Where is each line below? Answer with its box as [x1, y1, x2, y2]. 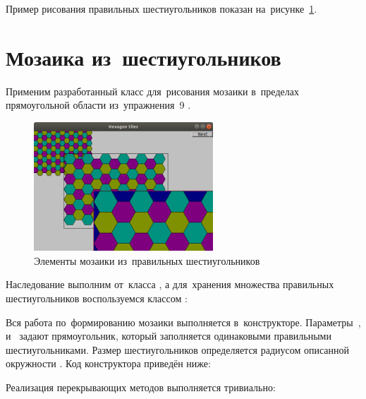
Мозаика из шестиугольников [6, 42, 281, 71]
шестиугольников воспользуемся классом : [6, 291, 188, 305]
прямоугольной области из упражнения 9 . [6, 97, 191, 112]
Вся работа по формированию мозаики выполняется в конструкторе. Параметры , [6, 314, 361, 329]
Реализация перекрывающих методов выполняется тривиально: [6, 379, 276, 394]
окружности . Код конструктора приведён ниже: [6, 356, 211, 371]
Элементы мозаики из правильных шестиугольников [34, 253, 260, 268]
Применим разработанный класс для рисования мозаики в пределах [6, 83, 299, 98]
